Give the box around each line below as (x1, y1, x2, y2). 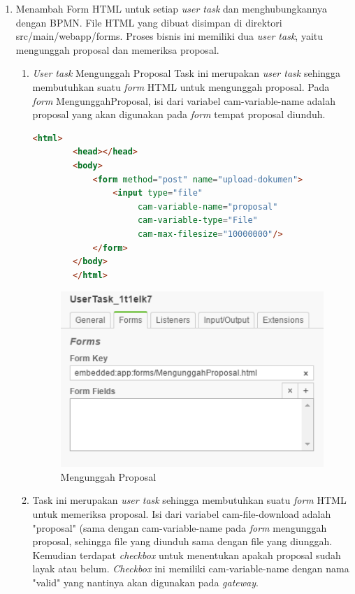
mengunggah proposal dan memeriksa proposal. (15, 42, 219, 57)
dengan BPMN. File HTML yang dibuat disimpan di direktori (15, 15, 282, 29)
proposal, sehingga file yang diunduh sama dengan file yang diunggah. (32, 534, 333, 549)
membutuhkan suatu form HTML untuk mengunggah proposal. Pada (32, 79, 330, 94)
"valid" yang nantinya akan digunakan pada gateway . (32, 574, 259, 589)
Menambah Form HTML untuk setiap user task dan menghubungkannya (15, 1, 327, 15)
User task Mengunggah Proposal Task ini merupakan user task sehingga (32, 66, 341, 80)
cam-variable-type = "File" (137, 215, 258, 226)
